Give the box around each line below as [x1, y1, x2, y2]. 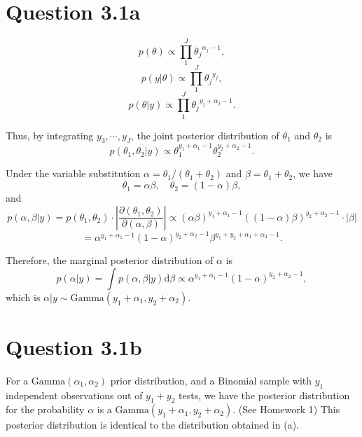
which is [6, 289, 41, 304]
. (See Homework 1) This [232, 402, 340, 417]
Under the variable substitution [6, 166, 141, 181]
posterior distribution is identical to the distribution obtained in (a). [6, 417, 299, 432]
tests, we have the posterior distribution [179, 387, 350, 402]
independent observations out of [6, 387, 143, 402]
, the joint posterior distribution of [131, 127, 279, 142]
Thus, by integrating [6, 127, 94, 142]
